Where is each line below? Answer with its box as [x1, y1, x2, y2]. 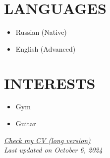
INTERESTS [4, 73, 96, 93]
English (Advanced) [15, 43, 76, 54]
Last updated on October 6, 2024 [4, 145, 103, 155]
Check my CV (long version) [4, 135, 91, 145]
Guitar [15, 118, 36, 129]
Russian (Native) [15, 27, 67, 37]
